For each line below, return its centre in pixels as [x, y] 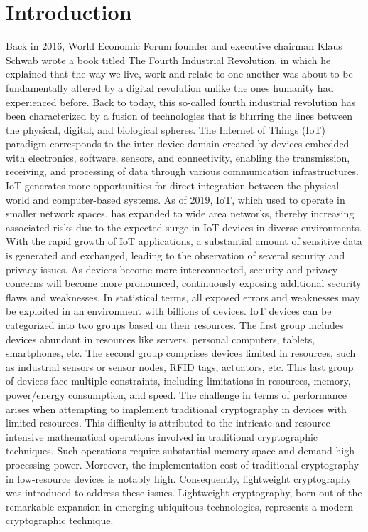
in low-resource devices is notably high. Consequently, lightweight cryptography [179, 478]
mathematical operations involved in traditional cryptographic [183, 436]
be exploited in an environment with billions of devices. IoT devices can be [169, 311]
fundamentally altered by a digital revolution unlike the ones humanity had [170, 87]
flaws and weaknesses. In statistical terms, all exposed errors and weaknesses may [183, 297]
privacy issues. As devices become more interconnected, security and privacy [172, 269]
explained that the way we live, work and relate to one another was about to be [179, 74]
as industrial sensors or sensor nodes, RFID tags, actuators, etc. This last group [180, 366]
